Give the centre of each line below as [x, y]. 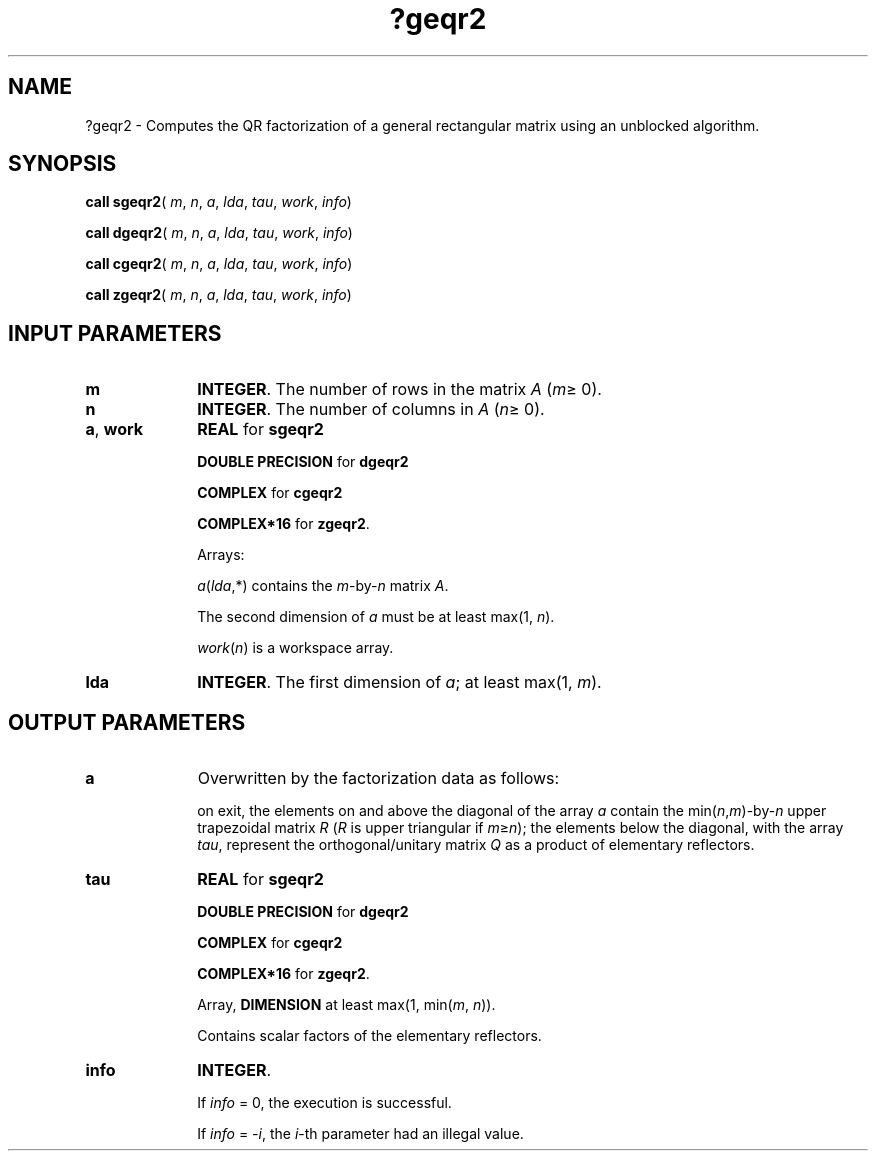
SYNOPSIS [62, 164]
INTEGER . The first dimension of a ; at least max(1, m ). [399, 682]
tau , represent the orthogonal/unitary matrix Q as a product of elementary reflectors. [476, 845]
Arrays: [221, 555]
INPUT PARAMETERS [115, 333]
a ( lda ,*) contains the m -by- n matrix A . [323, 586]
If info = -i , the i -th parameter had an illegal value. [360, 1134]
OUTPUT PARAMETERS [127, 722]
